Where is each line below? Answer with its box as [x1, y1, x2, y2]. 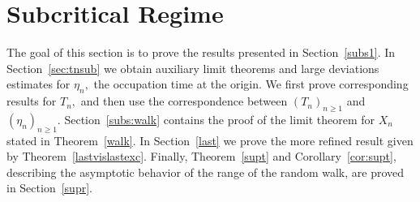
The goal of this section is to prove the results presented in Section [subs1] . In [6, 44, 396, 61]
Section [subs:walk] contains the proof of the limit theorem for [64, 110, 375, 127]
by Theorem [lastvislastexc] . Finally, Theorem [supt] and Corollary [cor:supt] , [6, 148, 396, 165]
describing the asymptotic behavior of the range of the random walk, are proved [6, 163, 405, 180]
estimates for [6, 75, 71, 92]
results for [6, 92, 57, 110]
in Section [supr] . [6, 179, 92, 196]
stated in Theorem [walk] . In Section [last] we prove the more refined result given [6, 131, 414, 148]
